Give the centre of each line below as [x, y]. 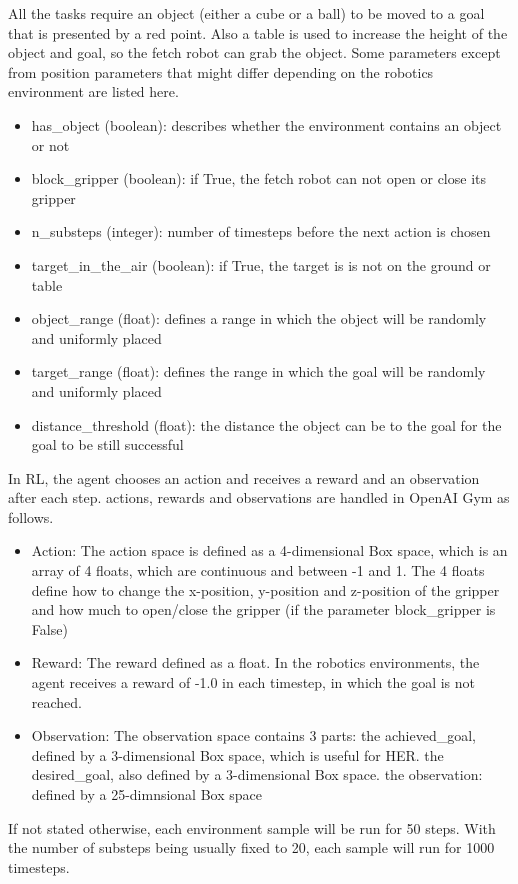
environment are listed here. [93, 91]
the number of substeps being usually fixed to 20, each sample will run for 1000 [251, 847]
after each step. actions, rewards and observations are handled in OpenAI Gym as [259, 497]
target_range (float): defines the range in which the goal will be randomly [258, 371]
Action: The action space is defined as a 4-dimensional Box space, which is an [269, 550]
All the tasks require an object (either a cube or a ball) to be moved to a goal [246, 13]
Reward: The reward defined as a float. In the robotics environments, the [255, 662]
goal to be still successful [107, 444]
